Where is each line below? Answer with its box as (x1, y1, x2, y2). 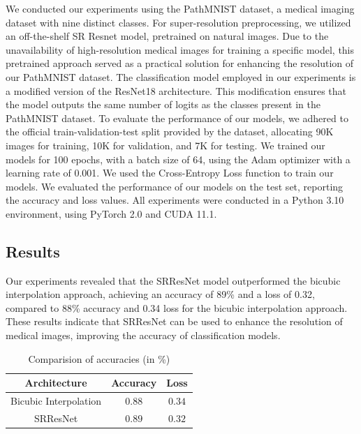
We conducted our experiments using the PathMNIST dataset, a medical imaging (6, 1, 355, 15)
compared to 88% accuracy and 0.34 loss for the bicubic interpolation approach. (6, 300, 348, 315)
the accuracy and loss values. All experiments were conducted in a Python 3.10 (6, 193, 344, 207)
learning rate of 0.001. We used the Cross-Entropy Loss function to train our (6, 165, 334, 180)
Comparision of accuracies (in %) (28, 351, 170, 366)
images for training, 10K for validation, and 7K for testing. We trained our (6, 137, 325, 152)
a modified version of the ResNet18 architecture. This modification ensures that (6, 83, 346, 98)
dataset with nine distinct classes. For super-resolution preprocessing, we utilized (6, 15, 351, 29)
